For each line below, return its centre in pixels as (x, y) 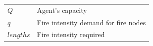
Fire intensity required (71, 34)
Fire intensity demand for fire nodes (91, 22)
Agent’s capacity (62, 10)
